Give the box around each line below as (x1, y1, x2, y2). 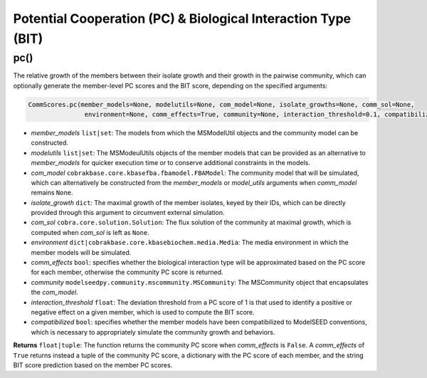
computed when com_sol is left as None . (31, 228, 149, 236)
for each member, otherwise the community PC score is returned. (31, 268, 223, 277)
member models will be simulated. (31, 248, 132, 256)
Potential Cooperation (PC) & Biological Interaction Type (13, 11, 352, 26)
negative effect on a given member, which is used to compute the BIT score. (31, 308, 255, 316)
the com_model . (31, 288, 78, 297)
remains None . (31, 189, 74, 197)
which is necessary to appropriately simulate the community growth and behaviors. (31, 327, 275, 336)
